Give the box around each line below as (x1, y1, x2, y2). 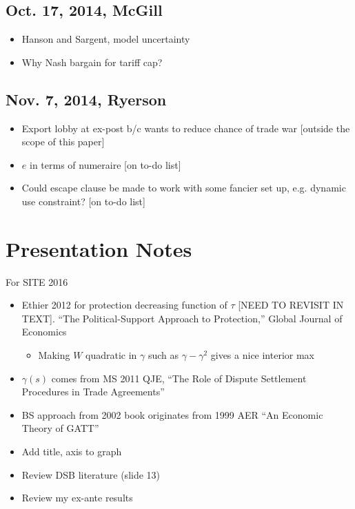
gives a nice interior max (210, 348, 315, 362)
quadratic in (85, 348, 137, 362)
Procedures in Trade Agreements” (21, 384, 165, 399)
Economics (21, 324, 67, 339)
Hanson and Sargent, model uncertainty (21, 32, 190, 46)
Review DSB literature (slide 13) (21, 467, 161, 481)
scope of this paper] (21, 134, 105, 149)
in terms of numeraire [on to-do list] (29, 157, 181, 172)
